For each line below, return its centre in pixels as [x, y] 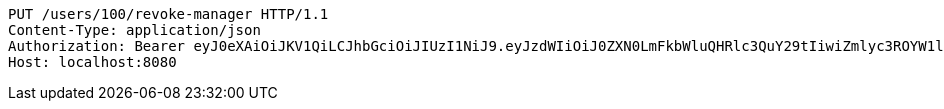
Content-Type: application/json [134, 30]
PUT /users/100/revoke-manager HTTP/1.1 [168, 14]
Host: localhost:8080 [92, 62]
